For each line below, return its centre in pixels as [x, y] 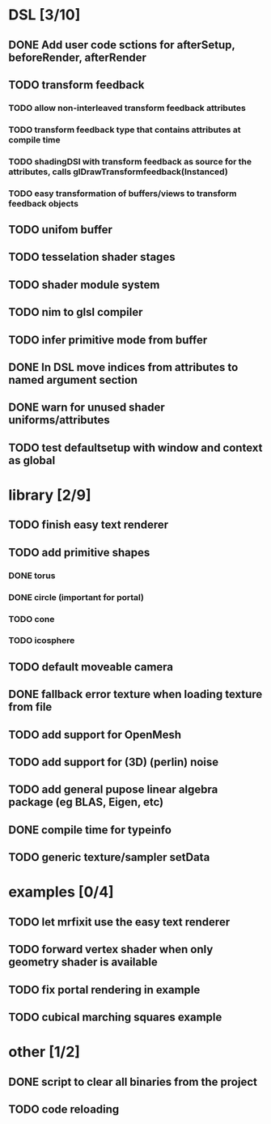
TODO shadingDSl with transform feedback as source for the [130, 161]
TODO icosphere [42, 641]
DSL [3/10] [44, 15]
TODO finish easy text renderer [89, 525]
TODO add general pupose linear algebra [113, 790]
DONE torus [32, 575]
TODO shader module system [84, 285]
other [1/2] [44, 1052]
